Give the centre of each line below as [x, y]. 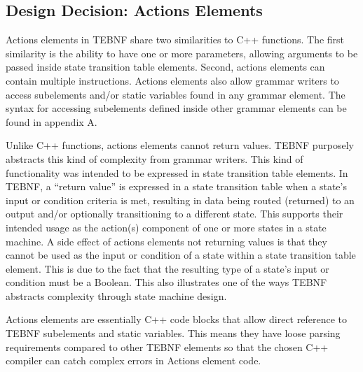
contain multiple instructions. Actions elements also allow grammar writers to [172, 80]
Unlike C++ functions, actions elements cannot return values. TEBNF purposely [180, 145]
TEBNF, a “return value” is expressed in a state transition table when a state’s [176, 186]
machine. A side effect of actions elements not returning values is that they [166, 241]
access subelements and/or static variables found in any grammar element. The [176, 94]
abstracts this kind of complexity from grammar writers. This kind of [155, 158]
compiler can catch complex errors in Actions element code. [133, 360]
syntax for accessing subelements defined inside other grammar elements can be [176, 108]
